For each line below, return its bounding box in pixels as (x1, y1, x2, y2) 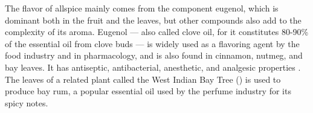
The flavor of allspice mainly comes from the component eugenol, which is (5, 2, 279, 14)
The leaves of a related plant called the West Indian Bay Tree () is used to (5, 73, 281, 85)
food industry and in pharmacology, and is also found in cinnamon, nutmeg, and (5, 49, 303, 62)
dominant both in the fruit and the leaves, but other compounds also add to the (5, 13, 302, 26)
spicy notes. (5, 96, 48, 109)
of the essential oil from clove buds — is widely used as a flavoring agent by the (5, 37, 300, 50)
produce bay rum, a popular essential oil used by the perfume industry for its (5, 85, 291, 97)
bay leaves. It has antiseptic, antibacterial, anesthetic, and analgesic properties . (5, 60, 301, 73)
